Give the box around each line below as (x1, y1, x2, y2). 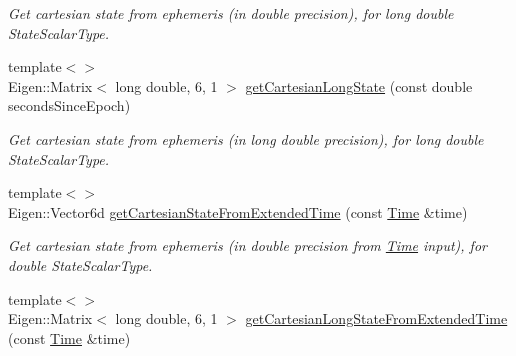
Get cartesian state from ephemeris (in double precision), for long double (8, 3, 454, 23)
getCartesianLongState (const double (245, 75, 473, 96)
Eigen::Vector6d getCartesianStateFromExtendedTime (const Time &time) (8, 201, 468, 222)
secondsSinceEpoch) (8, 95, 131, 116)
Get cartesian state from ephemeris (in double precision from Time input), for (8, 235, 487, 256)
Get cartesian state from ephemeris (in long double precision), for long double (8, 128, 484, 149)
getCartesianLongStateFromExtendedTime (245, 308, 508, 329)
